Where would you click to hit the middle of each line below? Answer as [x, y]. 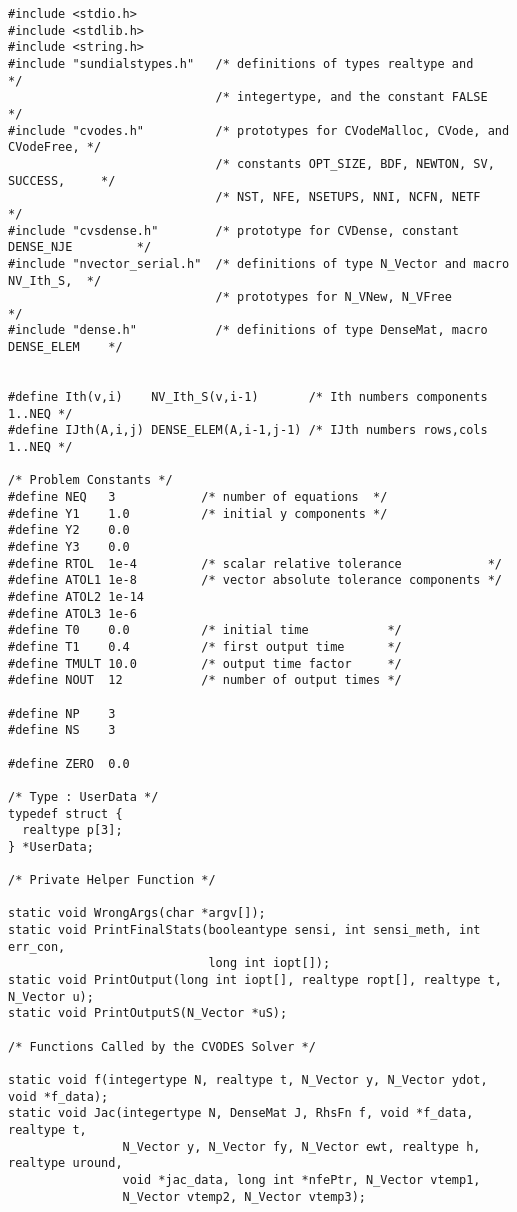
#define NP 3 [62, 713]
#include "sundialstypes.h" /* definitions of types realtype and [241, 63]
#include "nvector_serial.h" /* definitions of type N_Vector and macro [259, 263]
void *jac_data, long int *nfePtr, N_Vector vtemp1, [301, 1179]
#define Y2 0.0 [69, 530]
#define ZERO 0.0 [69, 763]
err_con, [37, 946]
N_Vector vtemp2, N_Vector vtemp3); [244, 1196]
